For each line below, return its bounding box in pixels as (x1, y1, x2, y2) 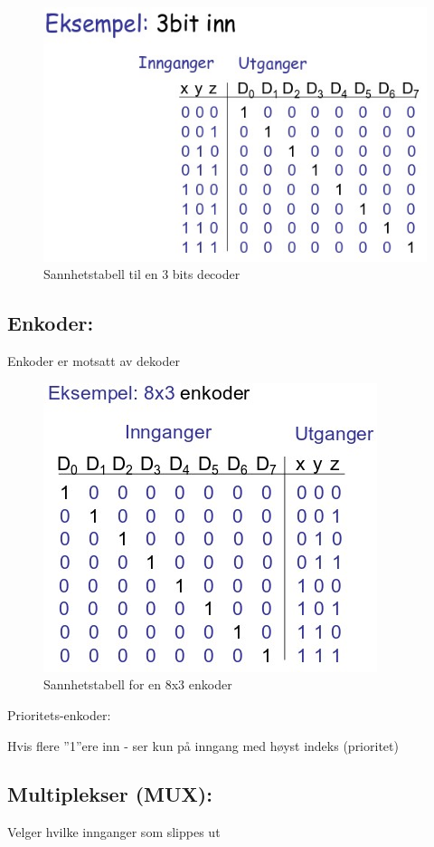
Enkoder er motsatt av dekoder (7, 351, 180, 371)
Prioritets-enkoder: (7, 705, 111, 724)
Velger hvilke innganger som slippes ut (7, 823, 221, 842)
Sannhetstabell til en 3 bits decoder (43, 265, 241, 284)
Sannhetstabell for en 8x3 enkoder (43, 675, 232, 694)
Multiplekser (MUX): (7, 780, 212, 808)
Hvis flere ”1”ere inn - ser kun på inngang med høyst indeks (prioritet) (7, 736, 399, 755)
